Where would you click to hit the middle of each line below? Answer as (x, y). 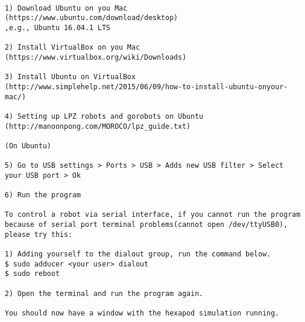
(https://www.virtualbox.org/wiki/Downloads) (96, 57)
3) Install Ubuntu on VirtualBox (70, 77)
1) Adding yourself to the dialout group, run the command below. (138, 254)
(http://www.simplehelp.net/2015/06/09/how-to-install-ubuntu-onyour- (146, 87)
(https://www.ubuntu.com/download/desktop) (91, 18)
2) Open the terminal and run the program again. (104, 293)
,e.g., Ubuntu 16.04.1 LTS (58, 27)
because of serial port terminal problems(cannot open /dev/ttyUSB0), (146, 225)
